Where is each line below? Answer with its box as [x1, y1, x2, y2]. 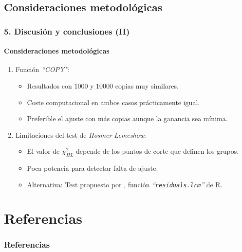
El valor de [27, 146, 60, 156]
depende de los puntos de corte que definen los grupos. [76, 146, 239, 156]
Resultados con [27, 81, 72, 91]
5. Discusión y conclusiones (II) [4, 25, 130, 37]
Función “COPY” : [15, 64, 70, 74]
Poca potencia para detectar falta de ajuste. [27, 163, 158, 173]
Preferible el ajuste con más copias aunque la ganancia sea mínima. [27, 113, 228, 124]
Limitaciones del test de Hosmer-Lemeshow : [15, 129, 146, 140]
